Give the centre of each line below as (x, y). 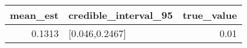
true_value (210, 15)
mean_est (34, 15)
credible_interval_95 (120, 15)
